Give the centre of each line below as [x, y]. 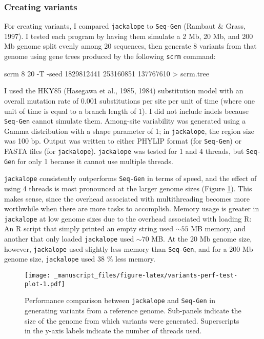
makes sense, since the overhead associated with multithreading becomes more [127, 198]
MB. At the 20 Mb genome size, [202, 239]
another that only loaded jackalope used [69, 239]
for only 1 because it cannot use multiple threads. [95, 161]
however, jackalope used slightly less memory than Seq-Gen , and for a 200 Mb [129, 248]
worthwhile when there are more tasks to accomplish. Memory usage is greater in [132, 208]
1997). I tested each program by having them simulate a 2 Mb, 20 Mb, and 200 [129, 36]
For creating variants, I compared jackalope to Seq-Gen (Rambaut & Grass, [125, 26]
